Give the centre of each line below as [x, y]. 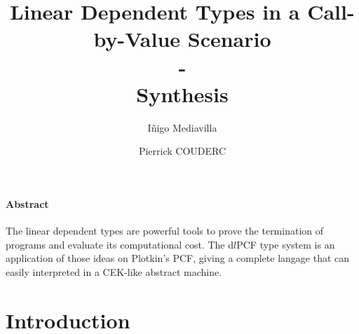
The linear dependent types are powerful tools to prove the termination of [165, 231]
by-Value [137, 39]
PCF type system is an [286, 244]
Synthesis [182, 93]
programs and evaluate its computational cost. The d [120, 244]
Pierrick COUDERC [182, 151]
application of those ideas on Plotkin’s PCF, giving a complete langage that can [178, 258]
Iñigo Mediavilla [182, 127]
